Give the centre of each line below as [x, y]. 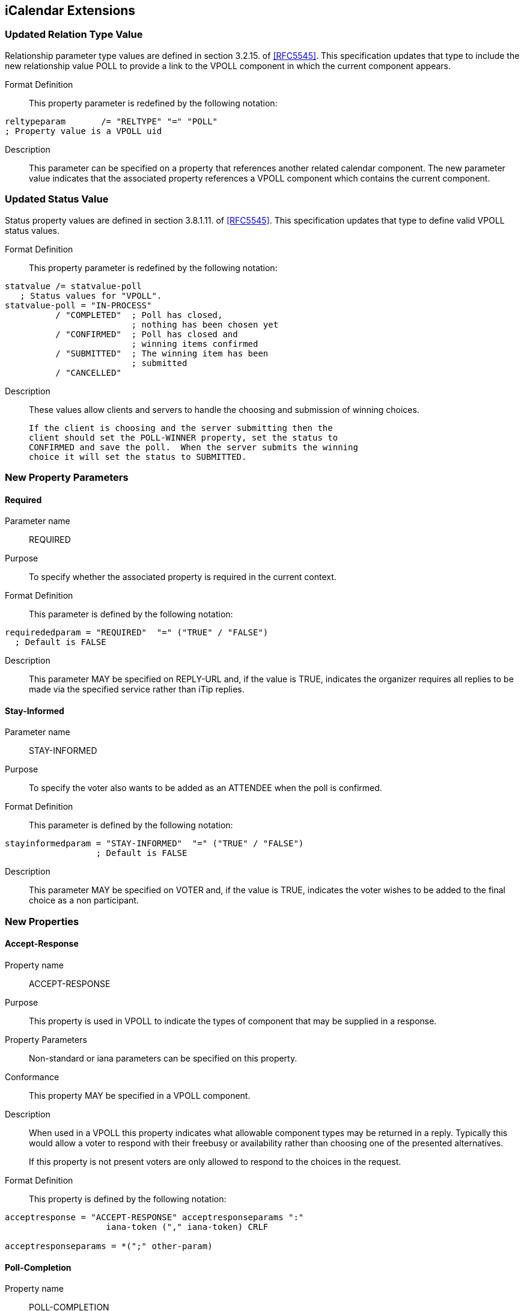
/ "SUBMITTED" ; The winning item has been [162, 353]
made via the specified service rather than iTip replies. [137, 689]
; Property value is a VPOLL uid [84, 131]
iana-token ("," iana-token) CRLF [187, 1227]
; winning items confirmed [195, 344]
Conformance [32, 1077]
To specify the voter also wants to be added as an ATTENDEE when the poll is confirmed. [206, 788]
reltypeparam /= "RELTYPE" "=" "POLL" [111, 121]
